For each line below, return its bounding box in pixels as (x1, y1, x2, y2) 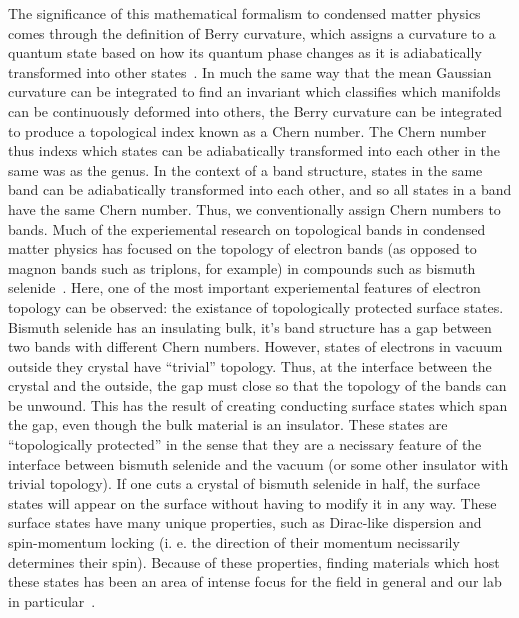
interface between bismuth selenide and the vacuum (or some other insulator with (8, 453, 509, 474)
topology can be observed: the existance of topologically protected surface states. (8, 296, 504, 317)
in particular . (8, 590, 96, 611)
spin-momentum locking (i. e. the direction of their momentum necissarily (8, 532, 460, 553)
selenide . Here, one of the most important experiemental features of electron (8, 277, 481, 298)
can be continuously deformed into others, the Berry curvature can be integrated (8, 100, 503, 121)
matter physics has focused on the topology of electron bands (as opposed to (8, 238, 477, 259)
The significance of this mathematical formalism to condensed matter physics (8, 3, 481, 23)
